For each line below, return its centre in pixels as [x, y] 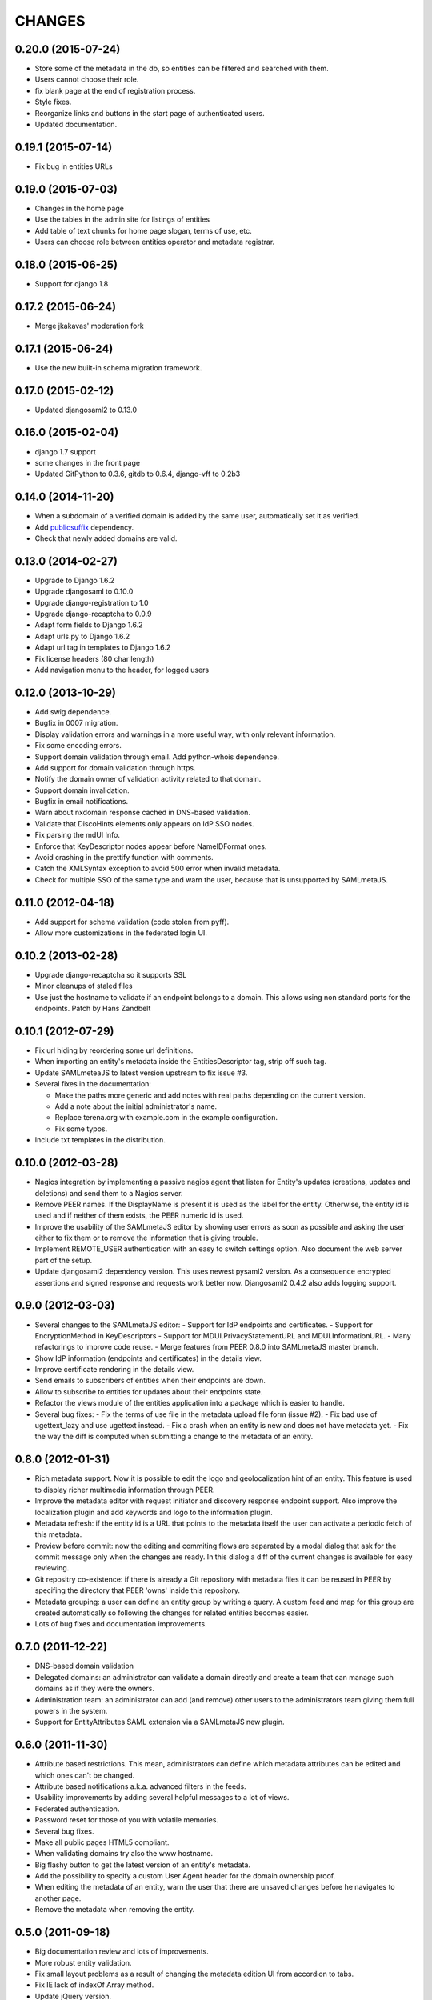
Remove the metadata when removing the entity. [115, 1910]
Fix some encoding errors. [78, 746]
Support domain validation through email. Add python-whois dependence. [157, 757]
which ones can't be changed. [85, 1775]
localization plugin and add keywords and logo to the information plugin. [154, 1512]
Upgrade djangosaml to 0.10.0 [84, 591]
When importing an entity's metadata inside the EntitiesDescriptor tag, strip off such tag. [181, 1062]
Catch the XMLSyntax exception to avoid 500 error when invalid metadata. [158, 869]
